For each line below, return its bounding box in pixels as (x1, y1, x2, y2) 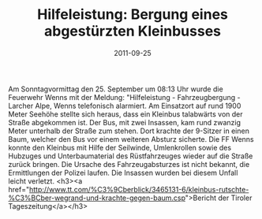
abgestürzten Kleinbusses (43, 22, 222, 40)
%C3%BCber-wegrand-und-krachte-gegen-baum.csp (8, 193, 185, 202)
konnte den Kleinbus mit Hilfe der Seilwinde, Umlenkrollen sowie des (8, 143, 231, 152)
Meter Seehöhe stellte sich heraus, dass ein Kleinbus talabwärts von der (8, 109, 243, 119)
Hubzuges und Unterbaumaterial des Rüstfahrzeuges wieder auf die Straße (8, 151, 253, 161)
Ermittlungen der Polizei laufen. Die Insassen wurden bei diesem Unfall (8, 168, 238, 177)
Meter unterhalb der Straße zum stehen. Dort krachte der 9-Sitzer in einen (8, 126, 250, 135)
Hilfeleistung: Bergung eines (36, 6, 229, 24)
